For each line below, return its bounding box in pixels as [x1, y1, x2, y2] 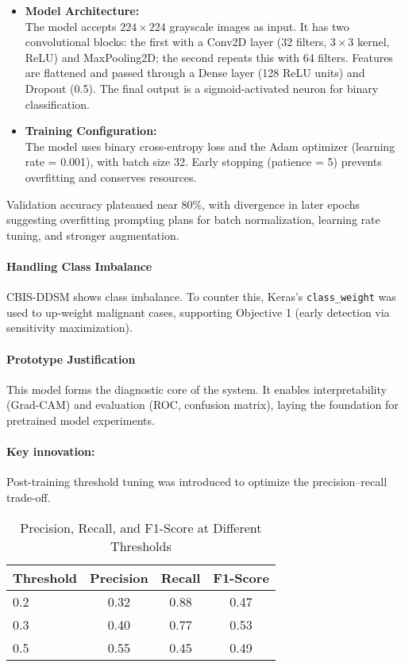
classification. [25, 95, 90, 112]
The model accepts [25, 17, 117, 34]
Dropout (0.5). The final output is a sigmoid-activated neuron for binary [25, 79, 379, 96]
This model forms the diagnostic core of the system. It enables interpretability [6, 380, 387, 397]
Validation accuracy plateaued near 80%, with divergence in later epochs [6, 195, 361, 212]
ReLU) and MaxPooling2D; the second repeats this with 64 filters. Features [25, 48, 393, 65]
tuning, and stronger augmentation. [6, 226, 179, 243]
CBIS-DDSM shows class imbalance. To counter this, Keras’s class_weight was [6, 288, 396, 305]
